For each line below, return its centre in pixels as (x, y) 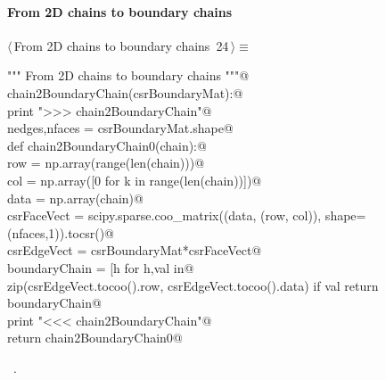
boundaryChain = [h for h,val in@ (101, 267)
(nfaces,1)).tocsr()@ (61, 232)
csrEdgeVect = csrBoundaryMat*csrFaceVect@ (135, 250)
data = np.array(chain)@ (75, 198)
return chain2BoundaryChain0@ (95, 338)
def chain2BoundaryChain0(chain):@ (107, 145)
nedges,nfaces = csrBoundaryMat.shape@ (120, 128)
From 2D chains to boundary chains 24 (121, 45)
